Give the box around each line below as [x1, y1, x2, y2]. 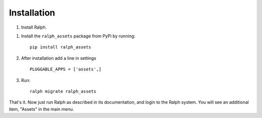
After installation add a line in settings [21, 55, 97, 61]
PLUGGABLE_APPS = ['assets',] [30, 67, 102, 72]
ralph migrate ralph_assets [30, 88, 97, 94]
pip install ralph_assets [30, 44, 92, 50]
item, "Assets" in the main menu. [9, 106, 74, 112]
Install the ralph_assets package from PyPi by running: [21, 33, 135, 39]
